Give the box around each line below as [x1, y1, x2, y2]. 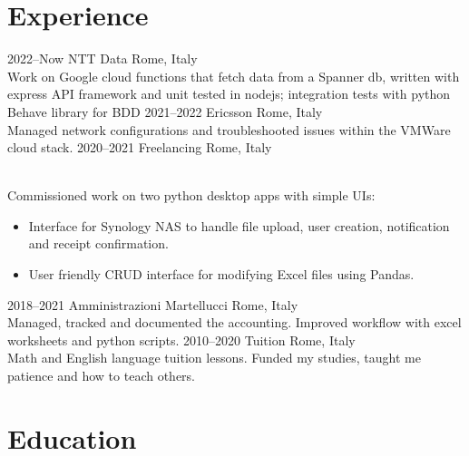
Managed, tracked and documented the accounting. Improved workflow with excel [7, 313, 462, 332]
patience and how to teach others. [7, 366, 195, 385]
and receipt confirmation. [28, 234, 169, 253]
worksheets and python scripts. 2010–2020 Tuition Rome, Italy [7, 330, 356, 349]
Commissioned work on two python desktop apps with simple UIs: [7, 186, 376, 205]
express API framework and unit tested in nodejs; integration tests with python [7, 84, 451, 103]
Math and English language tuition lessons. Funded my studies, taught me [7, 348, 421, 367]
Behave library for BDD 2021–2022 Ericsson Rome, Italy [7, 102, 323, 121]
